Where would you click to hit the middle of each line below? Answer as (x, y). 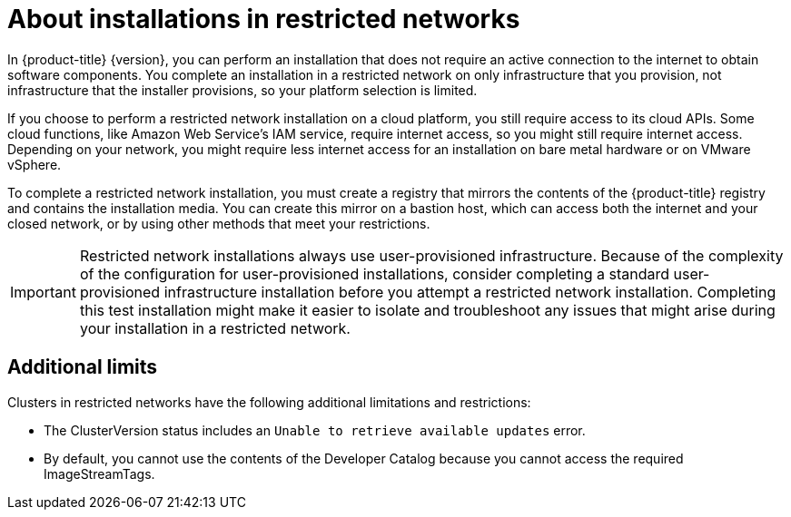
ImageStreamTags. (99, 473)
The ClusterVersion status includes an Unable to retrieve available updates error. (315, 430)
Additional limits (83, 367)
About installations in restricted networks (264, 19)
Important (43, 292)
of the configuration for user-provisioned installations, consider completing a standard (374, 273)
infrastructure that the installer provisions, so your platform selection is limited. (242, 90)
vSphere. (35, 164)
